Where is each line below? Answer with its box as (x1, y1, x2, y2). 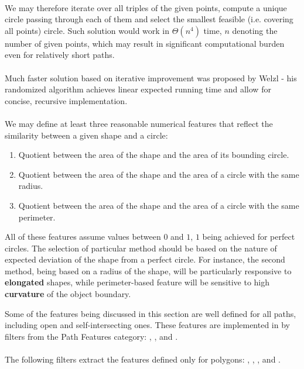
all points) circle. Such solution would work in (5, 24, 170, 36)
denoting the (232, 24, 278, 36)
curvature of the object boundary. (5, 288, 131, 300)
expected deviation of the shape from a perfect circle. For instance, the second (5, 253, 285, 265)
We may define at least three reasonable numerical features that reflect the (5, 117, 273, 129)
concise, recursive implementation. (5, 94, 128, 106)
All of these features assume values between (5, 230, 161, 243)
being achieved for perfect (202, 230, 295, 243)
